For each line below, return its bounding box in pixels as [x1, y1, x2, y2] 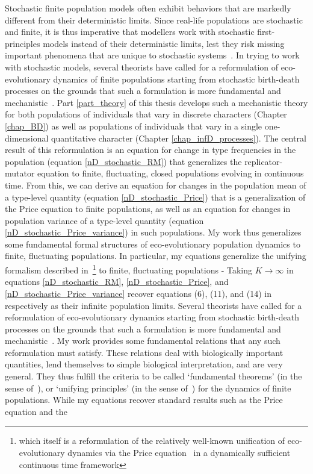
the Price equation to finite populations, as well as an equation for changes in [5, 202, 291, 215]
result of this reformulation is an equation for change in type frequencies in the [5, 143, 296, 156]
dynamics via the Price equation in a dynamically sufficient [67, 446, 291, 459]
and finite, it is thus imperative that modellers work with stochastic [5, 25, 255, 38]
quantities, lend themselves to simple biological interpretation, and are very [5, 358, 283, 370]
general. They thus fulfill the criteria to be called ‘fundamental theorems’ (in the [5, 370, 302, 382]
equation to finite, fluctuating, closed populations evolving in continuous [37, 167, 304, 179]
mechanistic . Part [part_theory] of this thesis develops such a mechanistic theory [5, 96, 308, 108]
